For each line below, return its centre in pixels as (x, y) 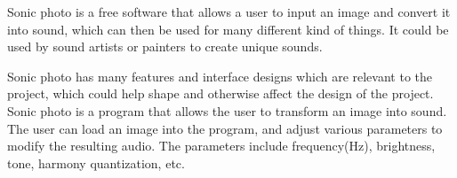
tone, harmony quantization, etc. (96, 163)
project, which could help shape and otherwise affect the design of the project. (220, 93)
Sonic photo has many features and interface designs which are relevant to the (220, 76)
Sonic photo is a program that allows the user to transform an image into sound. (227, 110)
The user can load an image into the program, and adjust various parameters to (225, 128)
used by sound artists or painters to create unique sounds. (165, 46)
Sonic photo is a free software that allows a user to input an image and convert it (229, 12)
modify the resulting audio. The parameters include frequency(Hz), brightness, (221, 146)
